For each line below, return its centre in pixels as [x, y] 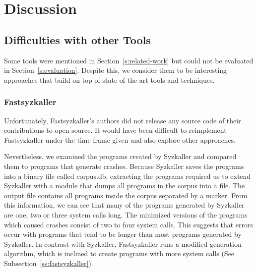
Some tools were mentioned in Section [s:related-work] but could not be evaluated [129, 60]
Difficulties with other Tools [77, 39]
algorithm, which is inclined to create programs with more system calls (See [119, 253]
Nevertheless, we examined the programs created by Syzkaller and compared [120, 156]
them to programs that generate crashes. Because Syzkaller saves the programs [124, 166]
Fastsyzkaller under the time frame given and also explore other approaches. [120, 139]
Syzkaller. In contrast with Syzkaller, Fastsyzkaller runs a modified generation [123, 244]
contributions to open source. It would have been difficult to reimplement [115, 130]
